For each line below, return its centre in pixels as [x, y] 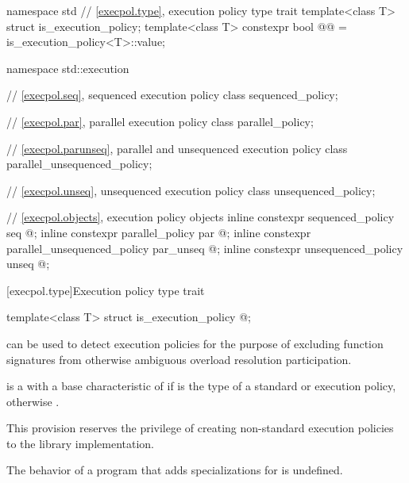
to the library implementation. [80, 443]
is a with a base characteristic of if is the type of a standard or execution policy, [201, 386]
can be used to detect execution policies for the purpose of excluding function [195, 343]
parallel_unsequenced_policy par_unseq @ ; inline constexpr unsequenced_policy [205, 248]
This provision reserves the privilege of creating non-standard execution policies [200, 428]
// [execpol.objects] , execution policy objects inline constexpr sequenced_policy [201, 217]
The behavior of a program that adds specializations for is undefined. [175, 470]
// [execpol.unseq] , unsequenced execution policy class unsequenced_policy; [191, 190]
